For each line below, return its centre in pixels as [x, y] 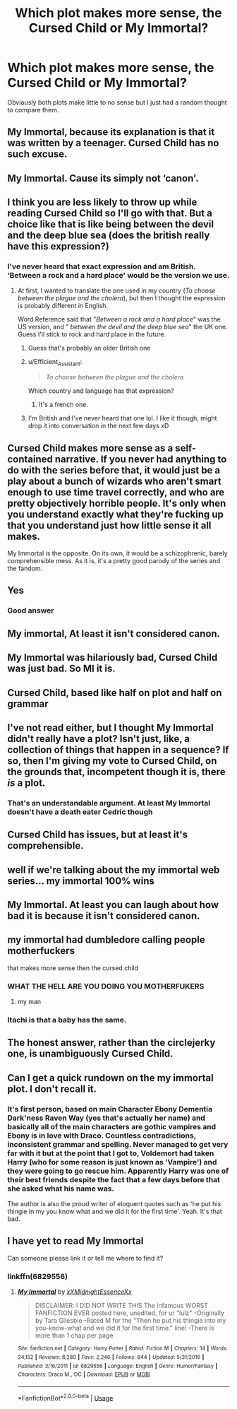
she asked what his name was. [61, 1189]
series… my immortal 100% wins [81, 881]
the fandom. [25, 568]
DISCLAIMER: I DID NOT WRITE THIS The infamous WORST [122, 1306]
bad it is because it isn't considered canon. [104, 915]
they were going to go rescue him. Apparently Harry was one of [118, 1171]
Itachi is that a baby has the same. [67, 1020]
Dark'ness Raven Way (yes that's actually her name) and [107, 1118]
